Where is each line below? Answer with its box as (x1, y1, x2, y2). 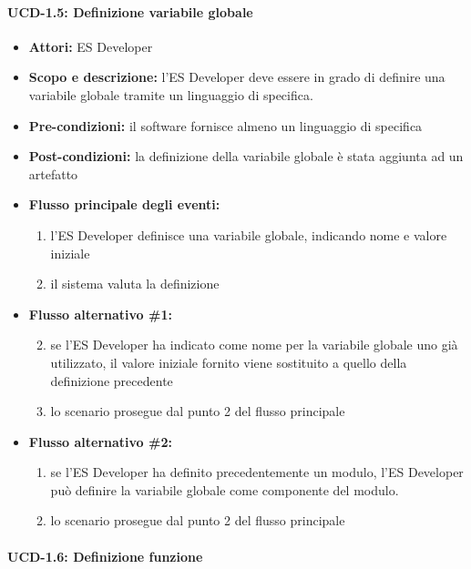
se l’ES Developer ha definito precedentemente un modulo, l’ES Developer (50, 462, 464, 482)
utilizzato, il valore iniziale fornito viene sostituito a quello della (50, 352, 407, 371)
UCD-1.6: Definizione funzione (7, 546, 203, 565)
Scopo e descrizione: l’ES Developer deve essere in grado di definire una (28, 67, 445, 86)
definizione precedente (50, 371, 173, 390)
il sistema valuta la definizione (50, 274, 220, 293)
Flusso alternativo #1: (28, 304, 172, 323)
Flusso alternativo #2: (28, 432, 172, 451)
